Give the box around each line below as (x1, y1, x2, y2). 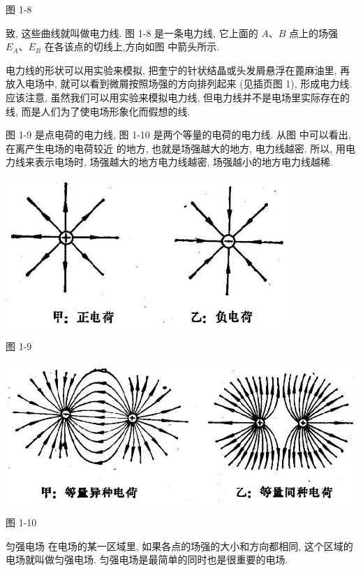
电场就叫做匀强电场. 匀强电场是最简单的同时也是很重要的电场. (6, 552, 288, 567)
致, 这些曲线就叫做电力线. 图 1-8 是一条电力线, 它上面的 (6, 25, 258, 40)
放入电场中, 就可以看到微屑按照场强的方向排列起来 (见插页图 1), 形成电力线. (6, 76, 353, 91)
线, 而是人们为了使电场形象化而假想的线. (6, 103, 191, 118)
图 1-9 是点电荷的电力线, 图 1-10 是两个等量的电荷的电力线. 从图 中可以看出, (6, 127, 351, 142)
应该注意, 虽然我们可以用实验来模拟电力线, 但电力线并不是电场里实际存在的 (6, 89, 350, 104)
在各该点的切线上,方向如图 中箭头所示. (44, 39, 220, 54)
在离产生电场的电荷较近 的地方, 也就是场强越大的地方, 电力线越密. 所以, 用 (6, 140, 346, 155)
